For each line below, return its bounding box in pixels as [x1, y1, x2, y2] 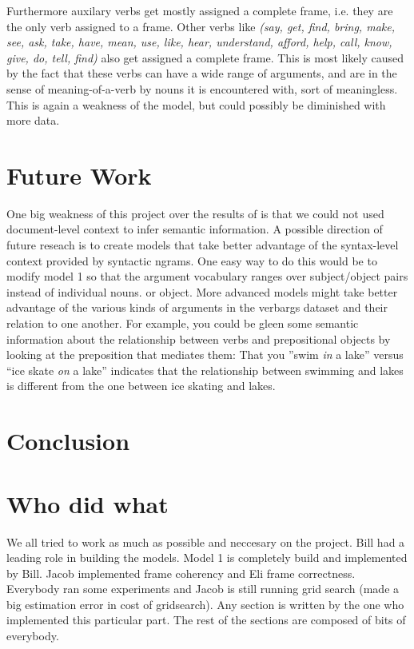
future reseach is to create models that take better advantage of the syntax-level [6, 237, 399, 253]
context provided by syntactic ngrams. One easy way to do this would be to [6, 252, 377, 269]
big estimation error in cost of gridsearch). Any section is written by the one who [6, 595, 404, 612]
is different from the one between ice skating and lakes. [6, 377, 276, 394]
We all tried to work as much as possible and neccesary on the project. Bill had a [6, 533, 405, 550]
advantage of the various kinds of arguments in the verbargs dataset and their [6, 299, 388, 316]
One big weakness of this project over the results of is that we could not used [6, 205, 384, 221]
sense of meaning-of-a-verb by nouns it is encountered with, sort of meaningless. [6, 80, 398, 97]
